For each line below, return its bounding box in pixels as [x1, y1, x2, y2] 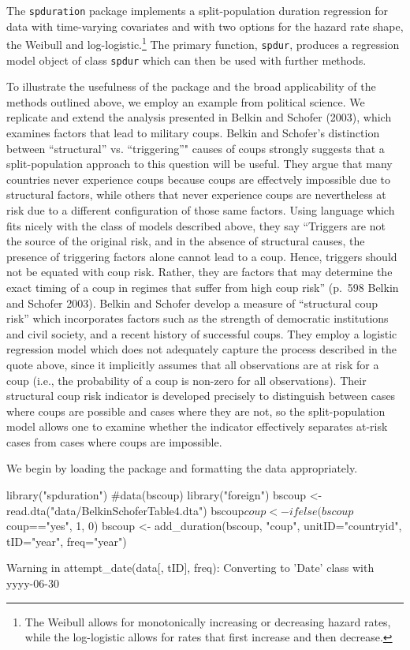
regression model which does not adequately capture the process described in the [6, 341, 397, 357]
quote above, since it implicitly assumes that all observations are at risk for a [6, 356, 379, 372]
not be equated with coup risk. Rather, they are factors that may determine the [6, 263, 393, 280]
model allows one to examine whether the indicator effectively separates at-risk [6, 418, 388, 435]
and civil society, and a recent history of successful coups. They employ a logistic [6, 325, 397, 342]
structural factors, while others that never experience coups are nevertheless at [6, 186, 386, 203]
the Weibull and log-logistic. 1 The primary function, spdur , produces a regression [6, 34, 400, 52]
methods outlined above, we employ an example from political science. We [6, 93, 365, 110]
